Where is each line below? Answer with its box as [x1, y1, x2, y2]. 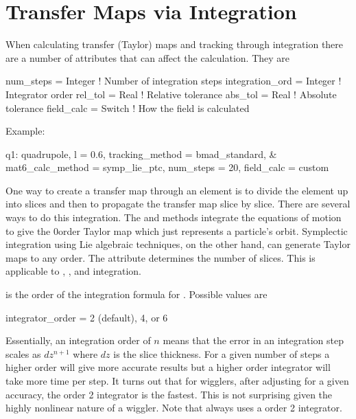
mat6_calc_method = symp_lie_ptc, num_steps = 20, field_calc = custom [5, 160, 329, 174]
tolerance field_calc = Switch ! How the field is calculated [5, 100, 250, 115]
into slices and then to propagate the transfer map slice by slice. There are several [5, 196, 351, 211]
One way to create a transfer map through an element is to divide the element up [5, 183, 348, 197]
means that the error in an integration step [163, 333, 344, 348]
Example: [5, 124, 45, 138]
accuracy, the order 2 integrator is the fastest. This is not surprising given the [5, 387, 333, 401]
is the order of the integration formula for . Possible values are [5, 287, 268, 302]
